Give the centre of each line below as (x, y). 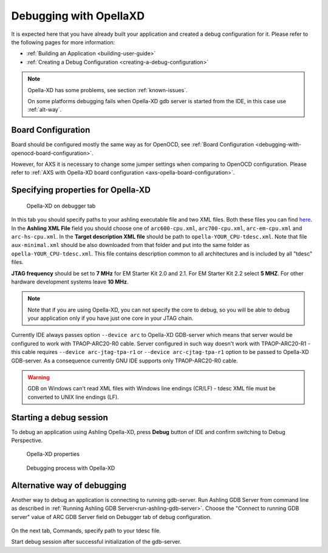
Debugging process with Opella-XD (71, 468)
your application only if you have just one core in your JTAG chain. (111, 318)
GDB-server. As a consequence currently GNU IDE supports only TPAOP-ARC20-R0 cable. (125, 361)
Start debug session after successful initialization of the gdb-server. (96, 542)
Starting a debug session (60, 417)
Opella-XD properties (53, 454)
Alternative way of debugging (69, 485)
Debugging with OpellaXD (78, 16)
